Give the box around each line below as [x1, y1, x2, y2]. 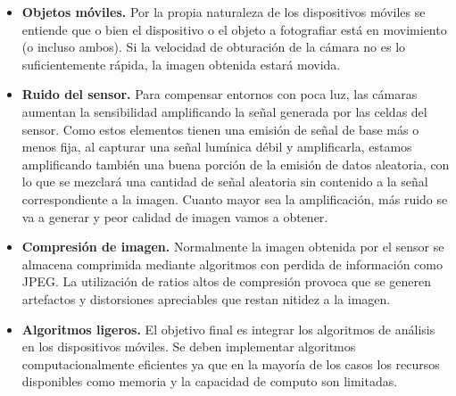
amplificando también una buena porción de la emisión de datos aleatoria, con [21, 154, 450, 173]
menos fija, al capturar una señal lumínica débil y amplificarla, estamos [21, 137, 412, 156]
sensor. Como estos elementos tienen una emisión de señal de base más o [21, 120, 419, 138]
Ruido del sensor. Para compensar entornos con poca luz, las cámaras [21, 85, 418, 103]
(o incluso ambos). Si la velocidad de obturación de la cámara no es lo [21, 37, 406, 56]
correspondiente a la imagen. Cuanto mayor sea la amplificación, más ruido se [21, 189, 448, 208]
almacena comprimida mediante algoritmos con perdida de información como [21, 254, 443, 273]
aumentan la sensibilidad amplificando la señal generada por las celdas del [21, 102, 427, 120]
